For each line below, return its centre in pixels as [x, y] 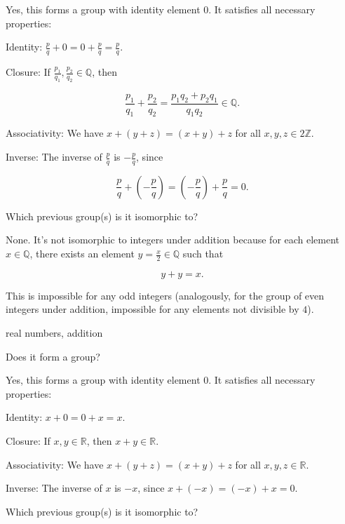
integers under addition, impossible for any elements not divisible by [153, 309]
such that [203, 254]
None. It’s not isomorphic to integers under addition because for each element [173, 240]
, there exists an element [82, 254]
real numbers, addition [54, 333]
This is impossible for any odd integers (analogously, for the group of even [165, 295]
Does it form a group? [53, 356]
